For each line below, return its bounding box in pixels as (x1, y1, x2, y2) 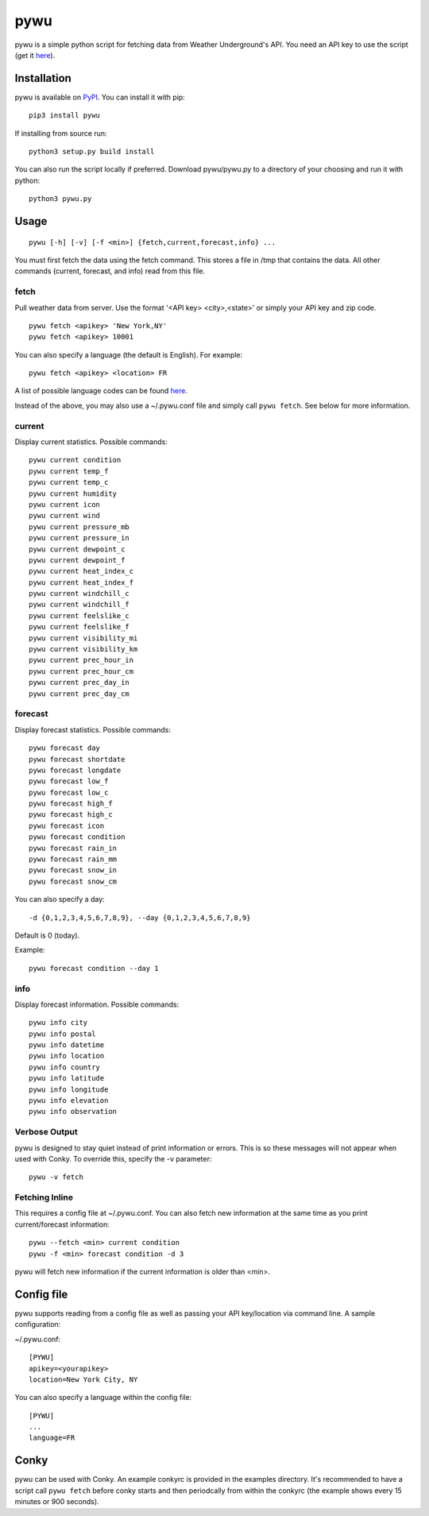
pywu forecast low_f (29, 777, 109, 786)
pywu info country (29, 1062, 101, 1072)
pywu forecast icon (29, 821, 105, 830)
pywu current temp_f (29, 466, 109, 476)
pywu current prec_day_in (29, 678, 130, 687)
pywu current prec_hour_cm (29, 667, 134, 675)
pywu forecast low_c (29, 787, 109, 797)
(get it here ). (14, 50, 56, 60)
